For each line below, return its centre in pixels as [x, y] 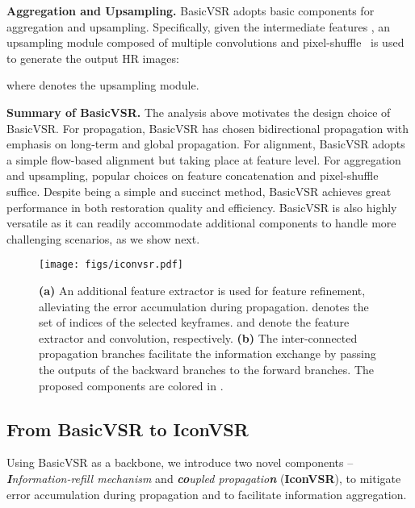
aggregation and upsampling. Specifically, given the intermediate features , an [199, 26]
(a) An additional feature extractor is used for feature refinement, [202, 290]
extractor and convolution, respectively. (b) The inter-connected [198, 337]
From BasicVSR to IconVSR [128, 429]
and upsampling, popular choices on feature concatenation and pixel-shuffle [193, 175]
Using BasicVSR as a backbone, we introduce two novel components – [180, 462]
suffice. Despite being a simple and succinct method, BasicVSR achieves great [199, 191]
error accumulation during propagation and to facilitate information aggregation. [207, 494]
